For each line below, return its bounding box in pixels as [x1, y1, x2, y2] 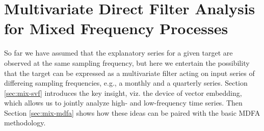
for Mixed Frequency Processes [4, 18, 228, 39]
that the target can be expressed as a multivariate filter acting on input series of [4, 67, 255, 78]
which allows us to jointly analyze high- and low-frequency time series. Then [4, 97, 243, 108]
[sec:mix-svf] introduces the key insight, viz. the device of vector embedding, [4, 87, 242, 98]
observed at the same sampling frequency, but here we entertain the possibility [4, 57, 250, 68]
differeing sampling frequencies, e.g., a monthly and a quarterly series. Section [4, 77, 248, 88]
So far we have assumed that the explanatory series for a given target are [4, 47, 233, 58]
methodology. [4, 117, 46, 128]
